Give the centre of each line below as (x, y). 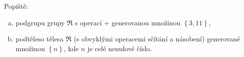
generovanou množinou (146, 22)
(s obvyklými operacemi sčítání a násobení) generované (157, 39)
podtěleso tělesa (40, 39)
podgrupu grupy (40, 22)
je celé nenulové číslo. (120, 48)
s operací (88, 22)
